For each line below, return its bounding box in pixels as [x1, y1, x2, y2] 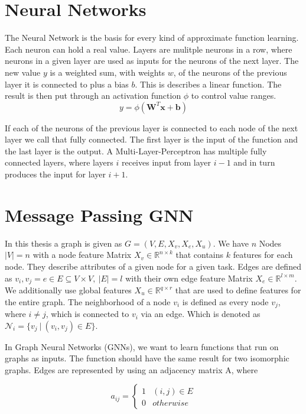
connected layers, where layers [5, 156, 113, 169]
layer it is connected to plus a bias [5, 77, 129, 90]
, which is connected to [45, 308, 129, 320]
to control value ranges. [191, 89, 276, 102]
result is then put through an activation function [5, 89, 181, 102]
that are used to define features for [175, 284, 301, 296]
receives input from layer [121, 156, 211, 169]
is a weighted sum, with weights [50, 66, 165, 78]
